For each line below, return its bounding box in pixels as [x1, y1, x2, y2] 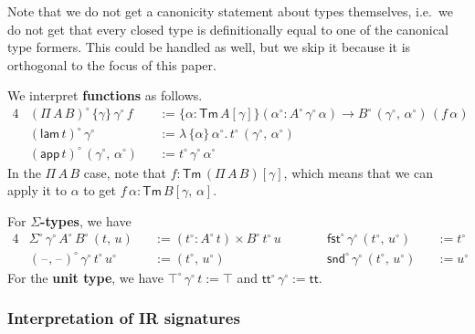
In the [7, 162, 41, 182]
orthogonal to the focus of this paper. [7, 55, 216, 74]
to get [83, 181, 117, 200]
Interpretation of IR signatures [7, 307, 240, 329]
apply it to [7, 181, 67, 200]
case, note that [83, 162, 166, 182]
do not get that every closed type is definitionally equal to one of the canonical [7, 19, 449, 38]
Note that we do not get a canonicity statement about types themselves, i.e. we [7, 2, 453, 20]
